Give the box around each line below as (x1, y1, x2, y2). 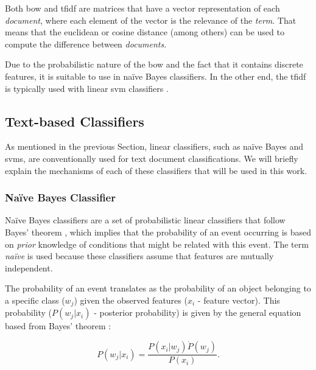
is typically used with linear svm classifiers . (5, 82, 169, 94)
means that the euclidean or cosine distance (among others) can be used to (5, 26, 284, 38)
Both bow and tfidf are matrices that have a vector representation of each (5, 2, 280, 14)
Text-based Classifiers (5, 111, 144, 130)
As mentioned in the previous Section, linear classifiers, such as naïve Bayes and (5, 140, 304, 153)
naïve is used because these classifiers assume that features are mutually (5, 250, 274, 262)
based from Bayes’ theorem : (5, 319, 111, 332)
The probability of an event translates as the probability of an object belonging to (5, 282, 311, 295)
